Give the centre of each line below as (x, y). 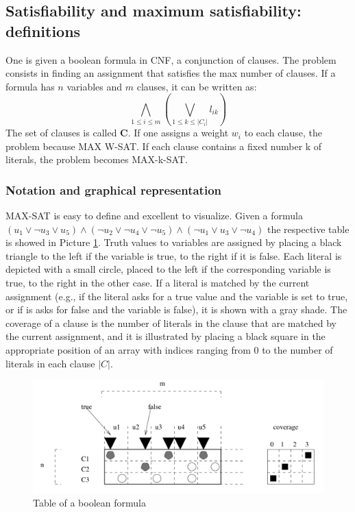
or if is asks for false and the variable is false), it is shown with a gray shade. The (176, 309)
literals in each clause (50, 363)
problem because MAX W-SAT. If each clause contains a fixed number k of (164, 146)
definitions (43, 31)
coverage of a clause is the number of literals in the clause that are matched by (171, 322)
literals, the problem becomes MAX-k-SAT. (97, 159)
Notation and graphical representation (114, 190)
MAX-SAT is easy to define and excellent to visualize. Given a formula (154, 216)
